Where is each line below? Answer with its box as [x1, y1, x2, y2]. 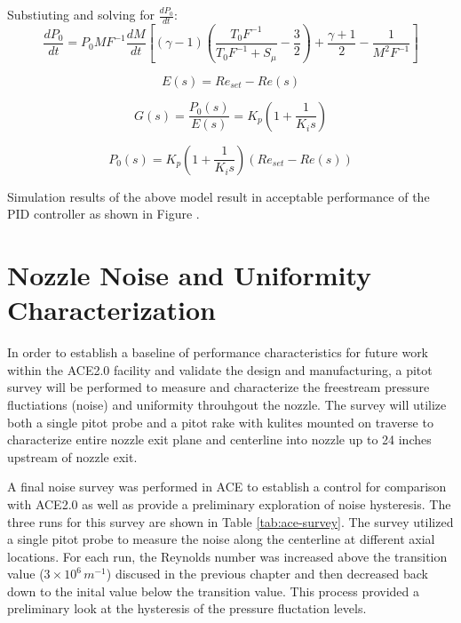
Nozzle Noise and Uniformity [7, 257, 372, 293]
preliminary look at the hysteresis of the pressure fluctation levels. [7, 599, 367, 618]
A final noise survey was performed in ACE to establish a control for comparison [7, 477, 447, 496]
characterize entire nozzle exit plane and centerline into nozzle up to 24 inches [7, 430, 432, 449]
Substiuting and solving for [7, 5, 155, 23]
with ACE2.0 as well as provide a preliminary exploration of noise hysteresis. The [7, 494, 451, 513]
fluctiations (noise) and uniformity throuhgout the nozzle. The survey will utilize [7, 395, 447, 413]
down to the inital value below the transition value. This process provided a [7, 581, 419, 600]
